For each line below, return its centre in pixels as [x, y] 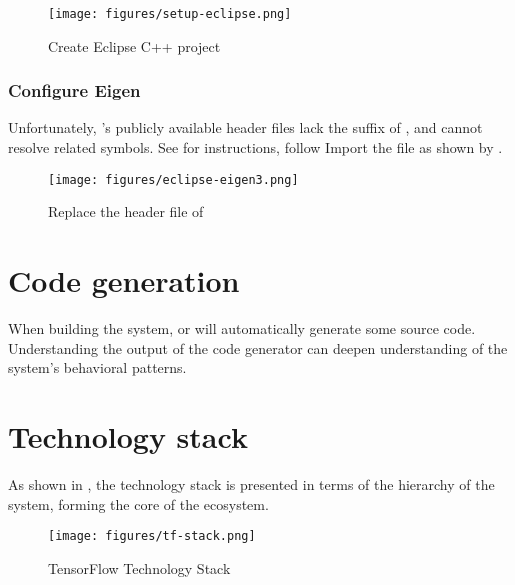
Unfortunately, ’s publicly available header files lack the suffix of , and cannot [245, 127]
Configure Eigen [74, 90]
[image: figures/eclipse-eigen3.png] [173, 179]
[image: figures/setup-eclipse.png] [170, 14]
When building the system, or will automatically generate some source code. [242, 328]
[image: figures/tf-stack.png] [152, 536]
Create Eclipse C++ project [134, 45]
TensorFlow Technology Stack [139, 567]
